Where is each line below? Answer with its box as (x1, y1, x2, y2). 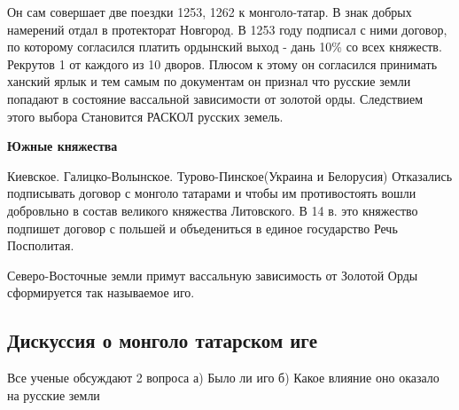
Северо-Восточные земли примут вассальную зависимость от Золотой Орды (7, 265, 418, 284)
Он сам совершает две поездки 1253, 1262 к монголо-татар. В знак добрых (7, 3, 412, 20)
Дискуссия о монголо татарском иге (7, 327, 317, 354)
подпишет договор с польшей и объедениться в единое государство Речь (7, 218, 398, 237)
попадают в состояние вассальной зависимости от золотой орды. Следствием (7, 89, 424, 107)
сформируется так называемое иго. (7, 283, 195, 302)
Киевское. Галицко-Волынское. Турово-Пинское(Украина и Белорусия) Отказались (7, 166, 453, 185)
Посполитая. (7, 236, 74, 255)
